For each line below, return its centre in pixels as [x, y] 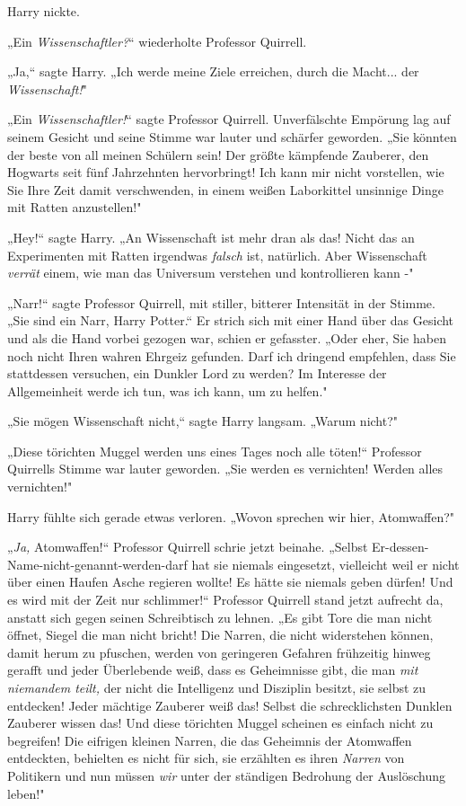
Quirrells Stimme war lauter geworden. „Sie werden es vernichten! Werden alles [225, 469]
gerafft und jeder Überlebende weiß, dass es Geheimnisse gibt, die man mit [213, 670]
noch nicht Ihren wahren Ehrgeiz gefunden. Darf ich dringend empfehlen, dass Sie [232, 355]
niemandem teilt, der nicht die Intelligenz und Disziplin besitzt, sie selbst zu [217, 687]
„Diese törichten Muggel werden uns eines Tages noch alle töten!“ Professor [215, 451]
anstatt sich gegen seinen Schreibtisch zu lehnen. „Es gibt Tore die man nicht [220, 617]
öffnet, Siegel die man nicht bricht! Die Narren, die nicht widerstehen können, [220, 635]
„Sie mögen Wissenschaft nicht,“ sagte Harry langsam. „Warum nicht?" [203, 421]
